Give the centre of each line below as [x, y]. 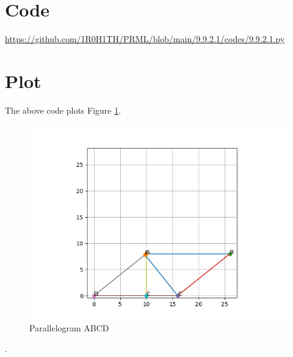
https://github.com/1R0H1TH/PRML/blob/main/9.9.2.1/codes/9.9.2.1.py [145, 39]
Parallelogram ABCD [69, 328]
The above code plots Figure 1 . [63, 110]
